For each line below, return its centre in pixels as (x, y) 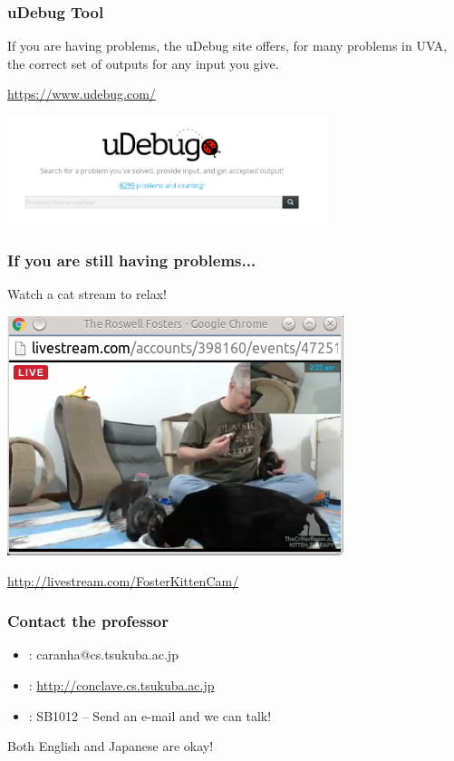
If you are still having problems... (132, 260)
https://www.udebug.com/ (82, 94)
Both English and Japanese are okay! (111, 746)
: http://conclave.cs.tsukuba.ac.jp (121, 684)
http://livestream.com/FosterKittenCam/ (123, 580)
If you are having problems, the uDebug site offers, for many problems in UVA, (227, 46)
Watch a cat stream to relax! (87, 294)
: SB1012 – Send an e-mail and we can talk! (150, 715)
